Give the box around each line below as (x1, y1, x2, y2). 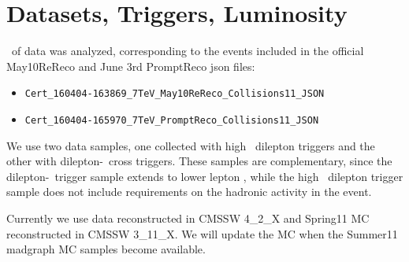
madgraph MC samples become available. (6, 241, 206, 257)
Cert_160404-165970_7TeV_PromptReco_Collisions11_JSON (24, 114, 319, 126)
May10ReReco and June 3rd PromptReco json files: (6, 57, 255, 74)
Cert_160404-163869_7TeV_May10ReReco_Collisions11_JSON (24, 88, 325, 100)
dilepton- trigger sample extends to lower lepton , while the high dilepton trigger (6, 168, 403, 184)
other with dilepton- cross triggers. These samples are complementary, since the (6, 153, 392, 169)
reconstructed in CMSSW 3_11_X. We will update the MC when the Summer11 (6, 225, 398, 242)
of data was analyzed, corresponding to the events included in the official (11, 42, 364, 59)
